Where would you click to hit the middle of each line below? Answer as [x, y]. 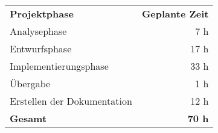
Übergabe [30, 83]
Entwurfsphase [41, 48]
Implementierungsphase [59, 66]
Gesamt [28, 118]
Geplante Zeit [175, 14]
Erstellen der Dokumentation [71, 101]
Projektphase [42, 14]
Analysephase [38, 31]
